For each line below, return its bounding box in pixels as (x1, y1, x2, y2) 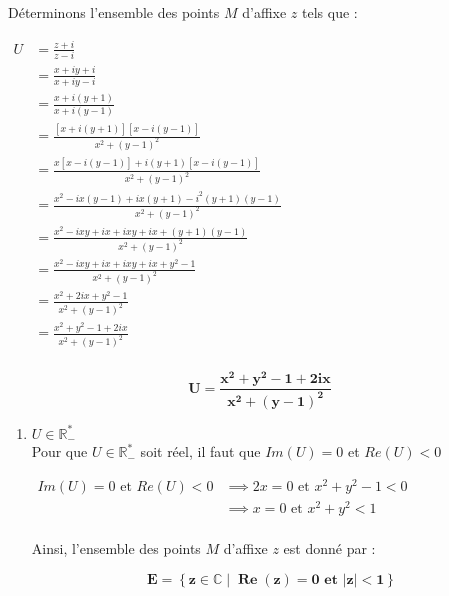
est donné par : (283, 537, 376, 558)
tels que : (302, 2, 358, 22)
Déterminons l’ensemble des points (8, 2, 220, 22)
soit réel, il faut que (140, 441, 261, 462)
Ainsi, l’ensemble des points (31, 537, 201, 558)
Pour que (31, 441, 88, 462)
